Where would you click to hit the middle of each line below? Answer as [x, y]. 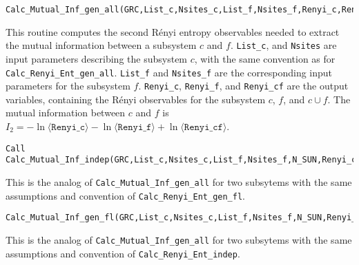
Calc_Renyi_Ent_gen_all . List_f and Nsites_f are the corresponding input [169, 72]
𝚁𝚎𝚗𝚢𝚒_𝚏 [135, 127]
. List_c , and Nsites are [283, 45]
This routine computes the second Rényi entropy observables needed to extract [173, 31]
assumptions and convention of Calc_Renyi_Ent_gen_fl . [125, 195]
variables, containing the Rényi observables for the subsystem [136, 99]
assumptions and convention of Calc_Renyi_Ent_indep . [123, 253]
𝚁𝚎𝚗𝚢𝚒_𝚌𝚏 [203, 127]
